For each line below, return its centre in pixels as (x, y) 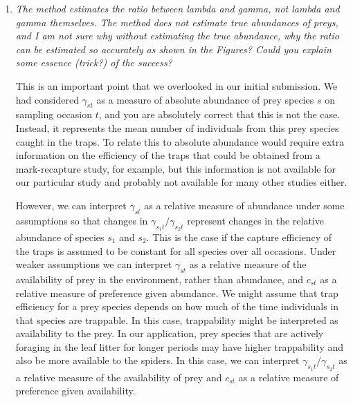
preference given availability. (75, 391)
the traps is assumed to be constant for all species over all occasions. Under (176, 250)
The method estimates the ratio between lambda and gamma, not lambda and (178, 8)
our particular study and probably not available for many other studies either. (181, 182)
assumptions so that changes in (82, 220)
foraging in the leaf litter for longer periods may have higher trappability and (180, 346)
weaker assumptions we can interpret (94, 264)
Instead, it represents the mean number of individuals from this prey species (177, 127)
